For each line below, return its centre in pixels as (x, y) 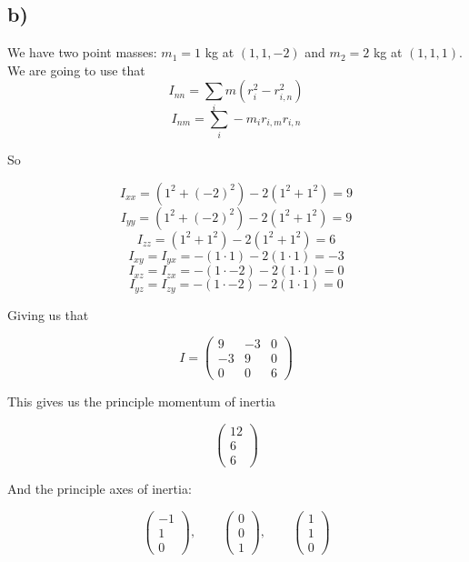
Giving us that (48, 314)
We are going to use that (76, 70)
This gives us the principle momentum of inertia (142, 401)
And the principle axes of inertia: (100, 489)
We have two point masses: (82, 52)
